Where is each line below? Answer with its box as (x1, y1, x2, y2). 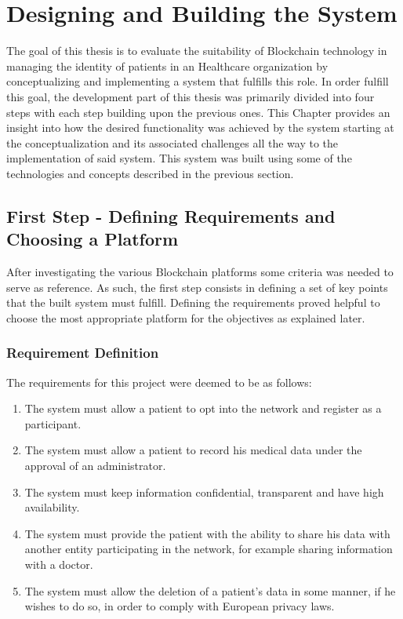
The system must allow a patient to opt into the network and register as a (24, 400, 382, 417)
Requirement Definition (6, 343, 159, 362)
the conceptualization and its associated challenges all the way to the (6, 134, 338, 151)
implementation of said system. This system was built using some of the (6, 150, 352, 166)
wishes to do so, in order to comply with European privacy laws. (24, 598, 335, 614)
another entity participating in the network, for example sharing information (24, 541, 393, 557)
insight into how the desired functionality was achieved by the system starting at (6, 119, 394, 136)
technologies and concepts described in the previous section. (6, 165, 294, 181)
